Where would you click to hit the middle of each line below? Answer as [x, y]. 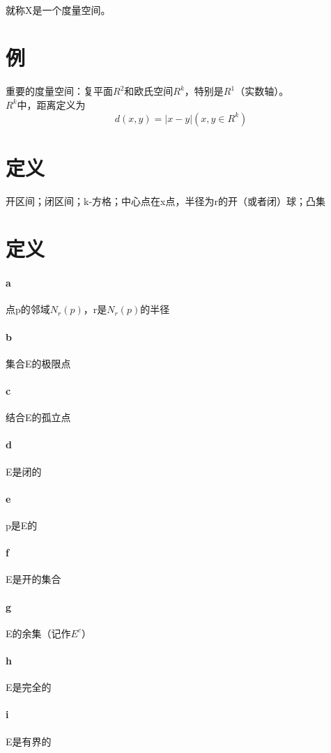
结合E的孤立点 [38, 417]
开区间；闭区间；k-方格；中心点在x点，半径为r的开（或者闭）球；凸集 [165, 200]
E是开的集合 [33, 579]
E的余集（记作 [38, 633]
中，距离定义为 [51, 104]
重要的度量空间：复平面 [59, 91]
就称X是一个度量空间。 [58, 9]
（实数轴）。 [262, 91]
